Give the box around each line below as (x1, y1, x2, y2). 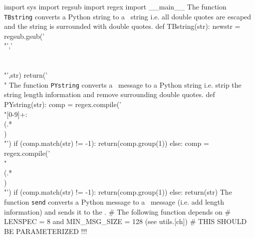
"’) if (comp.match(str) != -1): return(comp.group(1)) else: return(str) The (4, 187, 232, 197)
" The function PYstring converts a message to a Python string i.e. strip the (4, 79, 242, 90)
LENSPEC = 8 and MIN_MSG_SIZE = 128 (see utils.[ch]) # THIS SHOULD (4, 216, 247, 227)
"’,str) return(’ (4, 70, 48, 80)
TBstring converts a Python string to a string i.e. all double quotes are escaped (4, 11, 252, 21)
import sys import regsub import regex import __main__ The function (4, 1, 227, 11)
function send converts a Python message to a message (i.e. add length (4, 197, 225, 207)
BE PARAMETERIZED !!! (4, 226, 87, 236)
